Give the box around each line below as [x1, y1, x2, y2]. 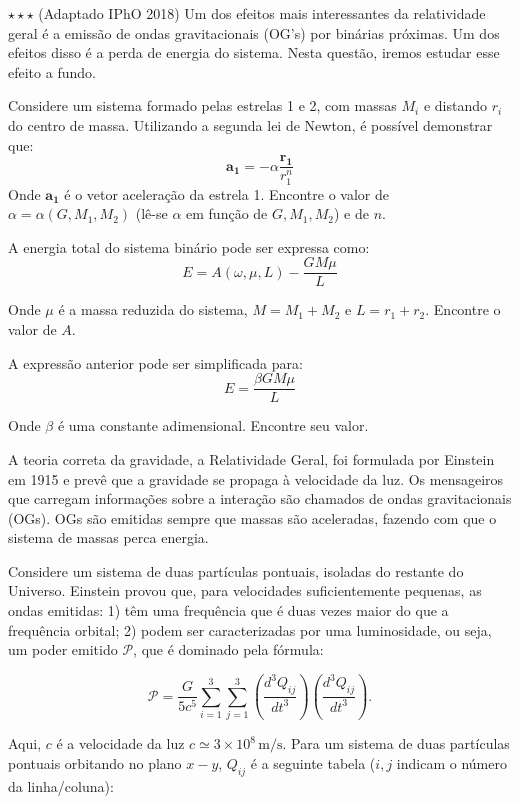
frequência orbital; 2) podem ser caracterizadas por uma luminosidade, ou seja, [8, 619, 492, 640]
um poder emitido [8, 639, 118, 660]
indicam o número [396, 752, 507, 773]
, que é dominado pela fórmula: [133, 639, 324, 660]
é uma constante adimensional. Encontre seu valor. [57, 415, 369, 436]
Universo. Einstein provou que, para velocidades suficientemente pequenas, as [8, 580, 482, 601]
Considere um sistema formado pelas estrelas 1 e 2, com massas [8, 95, 397, 116]
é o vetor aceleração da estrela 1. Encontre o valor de [64, 183, 389, 204]
